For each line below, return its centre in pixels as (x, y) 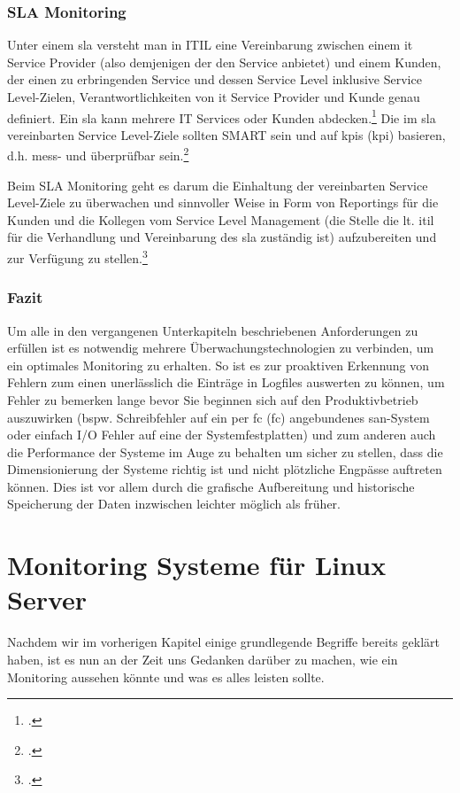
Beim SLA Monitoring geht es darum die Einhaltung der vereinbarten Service (218, 185)
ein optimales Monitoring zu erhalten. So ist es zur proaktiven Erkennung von (218, 365)
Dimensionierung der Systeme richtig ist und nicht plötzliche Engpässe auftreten (225, 469)
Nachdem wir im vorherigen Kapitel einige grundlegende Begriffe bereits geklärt (223, 642)
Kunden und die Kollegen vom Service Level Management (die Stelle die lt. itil (221, 219)
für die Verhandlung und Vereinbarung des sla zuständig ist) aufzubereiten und (222, 237)
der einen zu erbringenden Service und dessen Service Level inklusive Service (215, 79)
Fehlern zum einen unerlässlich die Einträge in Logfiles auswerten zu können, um (226, 382)
